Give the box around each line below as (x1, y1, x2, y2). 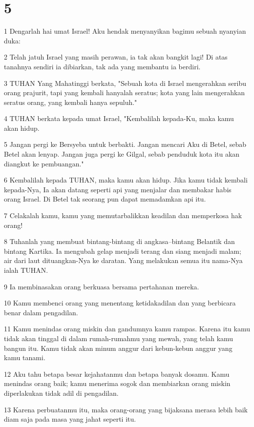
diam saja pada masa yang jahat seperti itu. (4, 414, 136, 424)
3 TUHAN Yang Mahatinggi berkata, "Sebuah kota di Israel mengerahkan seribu (4, 78, 246, 88)
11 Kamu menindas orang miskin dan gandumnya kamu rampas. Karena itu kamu (4, 324, 250, 334)
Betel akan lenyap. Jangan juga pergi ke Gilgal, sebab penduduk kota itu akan (4, 149, 240, 159)
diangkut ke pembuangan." (4, 158, 84, 168)
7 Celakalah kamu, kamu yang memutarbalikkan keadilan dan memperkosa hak (4, 210, 242, 221)
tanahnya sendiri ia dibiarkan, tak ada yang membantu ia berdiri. (4, 61, 201, 71)
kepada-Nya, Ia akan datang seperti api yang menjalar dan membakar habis (4, 184, 232, 194)
